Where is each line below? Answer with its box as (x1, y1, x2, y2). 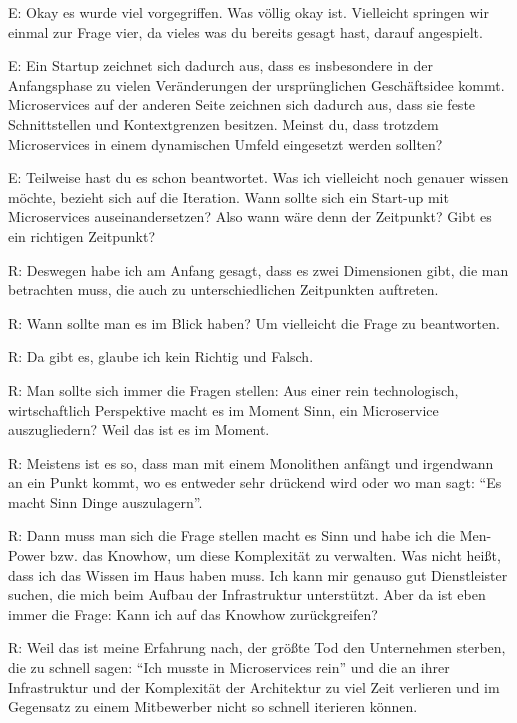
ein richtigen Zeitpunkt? (8, 225, 156, 246)
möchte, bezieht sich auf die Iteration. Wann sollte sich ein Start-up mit (8, 186, 449, 207)
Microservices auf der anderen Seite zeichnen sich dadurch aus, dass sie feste (8, 94, 476, 115)
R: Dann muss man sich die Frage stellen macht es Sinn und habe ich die (8, 525, 456, 546)
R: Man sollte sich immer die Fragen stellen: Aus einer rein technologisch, (8, 379, 459, 400)
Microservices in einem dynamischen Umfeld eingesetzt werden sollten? (8, 133, 443, 154)
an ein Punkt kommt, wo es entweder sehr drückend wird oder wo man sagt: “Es (8, 472, 502, 493)
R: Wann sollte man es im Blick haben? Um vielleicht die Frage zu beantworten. (8, 312, 500, 333)
